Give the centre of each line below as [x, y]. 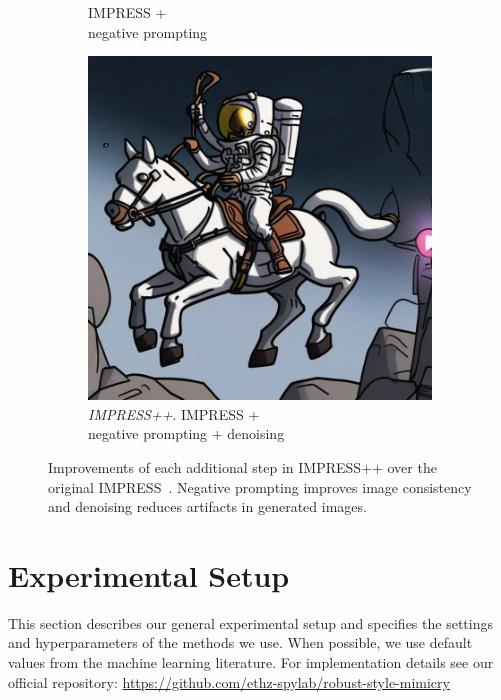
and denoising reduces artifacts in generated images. [207, 506]
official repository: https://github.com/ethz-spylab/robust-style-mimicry [229, 681]
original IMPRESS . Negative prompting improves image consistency [260, 486]
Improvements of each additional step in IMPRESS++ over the [242, 466]
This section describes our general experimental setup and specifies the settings [250, 622]
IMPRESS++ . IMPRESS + [174, 413]
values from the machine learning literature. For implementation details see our [251, 662]
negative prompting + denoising [186, 433]
